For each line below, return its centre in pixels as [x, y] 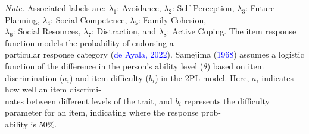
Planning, [22, 19]
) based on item [235, 66]
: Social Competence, [89, 19]
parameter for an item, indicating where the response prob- [113, 112]
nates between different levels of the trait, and [89, 100]
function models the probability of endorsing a [89, 42]
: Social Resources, [47, 31]
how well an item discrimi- [53, 89]
